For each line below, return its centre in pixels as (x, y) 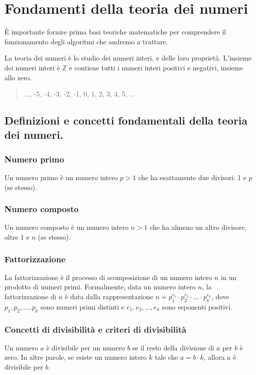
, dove (220, 297)
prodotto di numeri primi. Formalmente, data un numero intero (100, 287)
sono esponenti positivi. (197, 306)
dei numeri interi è (32, 67)
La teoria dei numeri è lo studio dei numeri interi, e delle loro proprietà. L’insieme (128, 58)
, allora (214, 357)
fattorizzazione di (30, 297)
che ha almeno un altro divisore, (198, 227)
